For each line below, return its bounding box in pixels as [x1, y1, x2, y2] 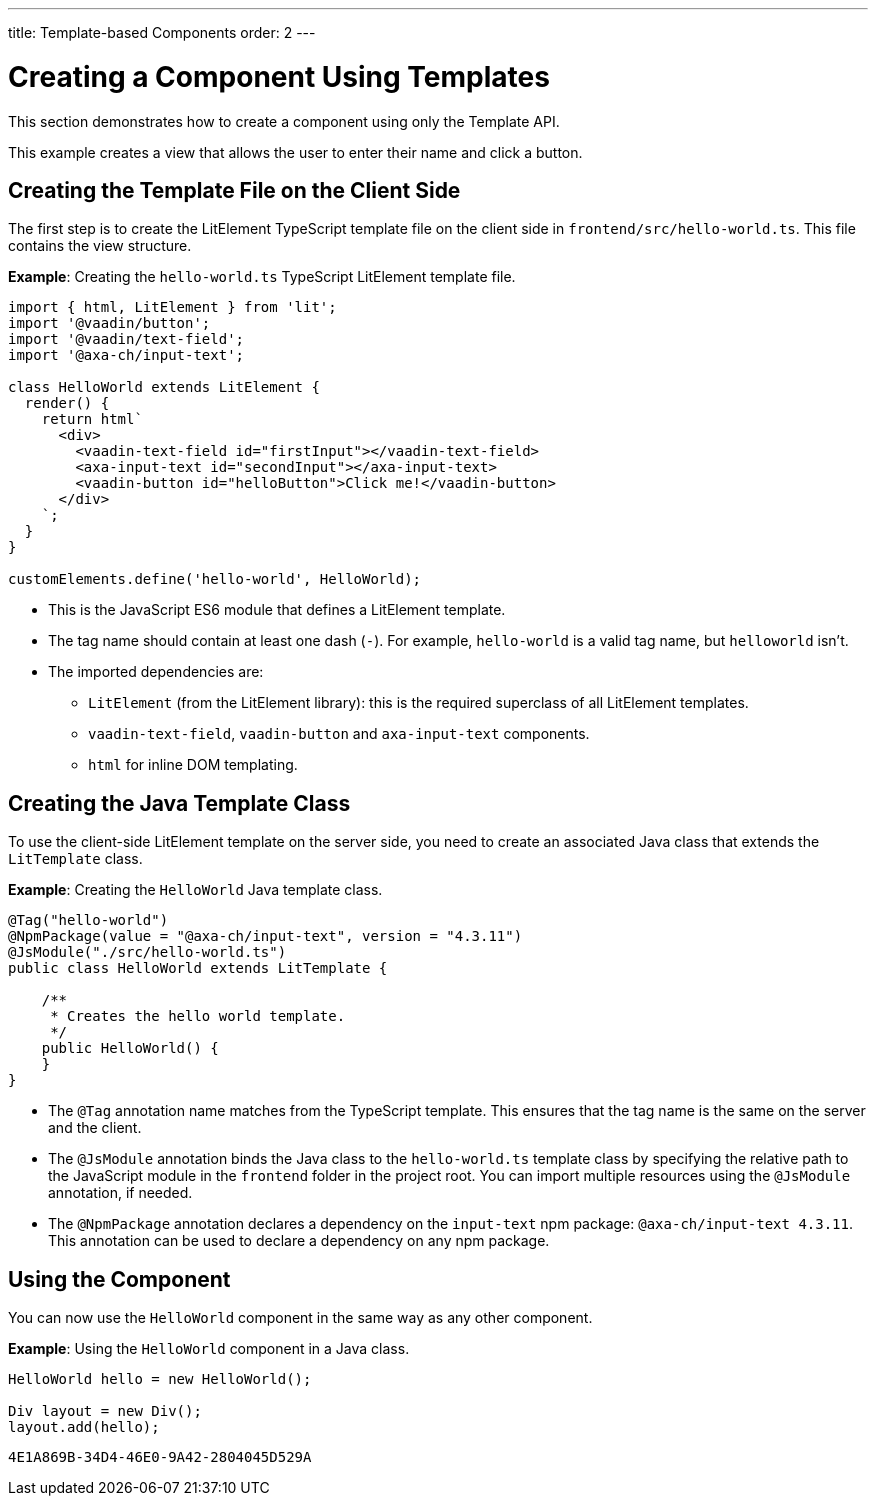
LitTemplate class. [8, 850, 143, 868]
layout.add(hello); [8, 1419, 160, 1436]
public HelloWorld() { [41, 1040, 219, 1057]
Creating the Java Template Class [8, 790, 351, 816]
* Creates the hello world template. [50, 1008, 346, 1025]
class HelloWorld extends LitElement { [8, 379, 320, 396]
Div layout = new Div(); [8, 1403, 202, 1420]
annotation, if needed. [48, 1184, 193, 1202]
